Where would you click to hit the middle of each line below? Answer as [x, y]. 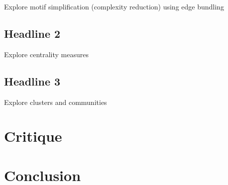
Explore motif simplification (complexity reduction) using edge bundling [114, 6]
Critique [33, 136]
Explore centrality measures [47, 54]
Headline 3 [32, 81]
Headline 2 [32, 33]
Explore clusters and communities [56, 102]
